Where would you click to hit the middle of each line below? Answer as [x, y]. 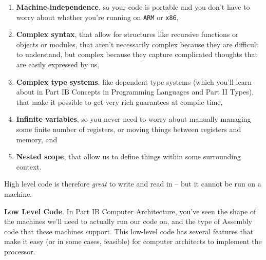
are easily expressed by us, [58, 64]
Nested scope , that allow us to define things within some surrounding [129, 156]
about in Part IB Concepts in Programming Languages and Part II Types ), [135, 92]
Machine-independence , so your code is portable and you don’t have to [133, 7]
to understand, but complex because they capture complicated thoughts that [137, 54]
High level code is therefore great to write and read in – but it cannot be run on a [133, 184]
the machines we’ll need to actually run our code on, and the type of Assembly [128, 221]
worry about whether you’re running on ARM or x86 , [97, 17]
